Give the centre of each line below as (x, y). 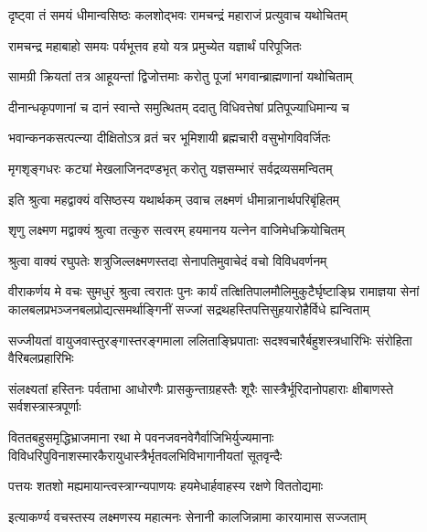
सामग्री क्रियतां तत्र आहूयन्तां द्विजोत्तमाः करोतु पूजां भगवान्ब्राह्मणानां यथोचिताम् (181, 76)
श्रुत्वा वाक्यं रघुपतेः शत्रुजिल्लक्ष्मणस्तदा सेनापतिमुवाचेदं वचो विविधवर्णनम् (168, 260)
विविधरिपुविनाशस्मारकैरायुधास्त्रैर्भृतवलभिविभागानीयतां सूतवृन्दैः (145, 455)
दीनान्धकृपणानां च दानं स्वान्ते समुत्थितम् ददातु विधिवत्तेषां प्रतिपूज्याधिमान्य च (179, 106)
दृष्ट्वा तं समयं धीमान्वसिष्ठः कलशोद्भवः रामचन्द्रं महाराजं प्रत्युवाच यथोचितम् (178, 15)
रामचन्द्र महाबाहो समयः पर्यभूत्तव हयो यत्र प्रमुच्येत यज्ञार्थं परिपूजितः (155, 45)
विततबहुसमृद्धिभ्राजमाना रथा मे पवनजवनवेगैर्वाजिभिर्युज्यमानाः (141, 436)
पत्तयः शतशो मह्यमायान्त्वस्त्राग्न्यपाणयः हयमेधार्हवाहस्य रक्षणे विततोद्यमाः (166, 486)
